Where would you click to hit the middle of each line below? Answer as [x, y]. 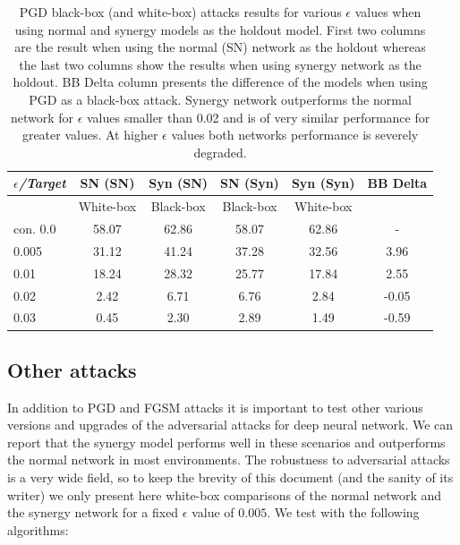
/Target [42, 183]
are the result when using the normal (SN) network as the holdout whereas [220, 47]
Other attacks [72, 369]
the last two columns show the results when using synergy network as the [220, 64]
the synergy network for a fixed [93, 512]
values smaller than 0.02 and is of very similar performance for [258, 117]
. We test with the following [343, 512]
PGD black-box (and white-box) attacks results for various [180, 12]
